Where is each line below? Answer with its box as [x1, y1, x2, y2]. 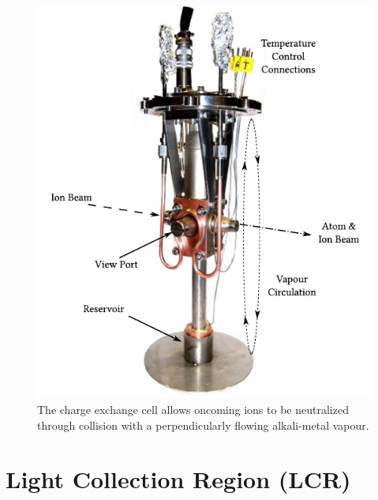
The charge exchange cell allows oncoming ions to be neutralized [37, 400, 349, 417]
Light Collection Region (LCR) [6, 463, 351, 495]
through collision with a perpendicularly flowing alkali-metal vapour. [37, 416, 369, 433]
